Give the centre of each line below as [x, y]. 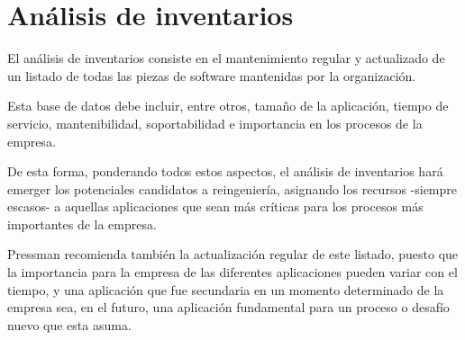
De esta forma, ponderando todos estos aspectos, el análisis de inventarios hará [225, 171]
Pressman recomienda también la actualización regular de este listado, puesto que [233, 254]
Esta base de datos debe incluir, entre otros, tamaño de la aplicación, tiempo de [228, 106]
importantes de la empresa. [82, 224]
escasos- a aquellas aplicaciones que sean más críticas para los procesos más [215, 206]
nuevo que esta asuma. [69, 324]
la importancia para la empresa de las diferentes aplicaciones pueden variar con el [232, 272]
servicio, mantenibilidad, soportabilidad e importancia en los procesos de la [215, 123]
